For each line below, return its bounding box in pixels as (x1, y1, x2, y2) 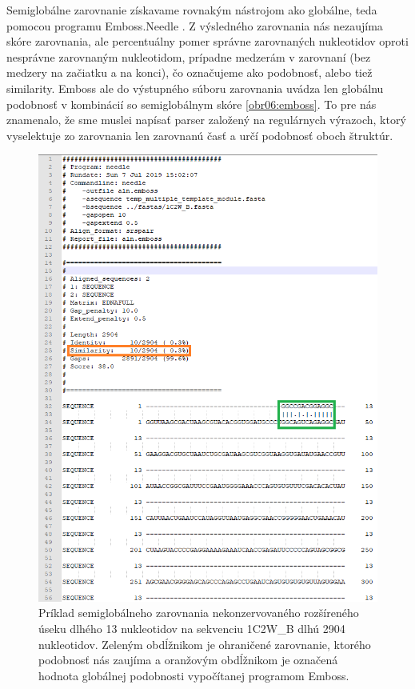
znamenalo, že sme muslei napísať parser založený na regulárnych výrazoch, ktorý (6, 111, 406, 128)
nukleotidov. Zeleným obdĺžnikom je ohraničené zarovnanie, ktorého (38, 635, 371, 652)
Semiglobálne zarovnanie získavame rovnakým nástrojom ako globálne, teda (6, 2, 377, 18)
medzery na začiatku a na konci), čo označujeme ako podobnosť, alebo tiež (6, 64, 373, 81)
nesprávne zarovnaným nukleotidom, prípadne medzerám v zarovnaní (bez (6, 48, 371, 65)
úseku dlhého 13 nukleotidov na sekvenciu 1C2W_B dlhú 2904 (38, 620, 345, 637)
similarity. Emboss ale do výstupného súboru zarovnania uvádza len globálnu (6, 79, 384, 96)
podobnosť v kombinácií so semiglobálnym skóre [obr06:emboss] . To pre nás (6, 95, 377, 112)
